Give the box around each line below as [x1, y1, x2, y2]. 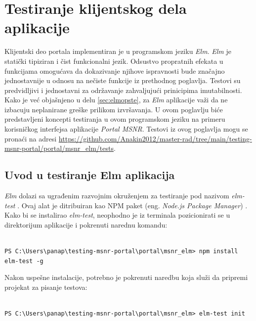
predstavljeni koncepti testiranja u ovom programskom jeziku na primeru [4, 114, 225, 124]
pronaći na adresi [4, 133, 57, 143]
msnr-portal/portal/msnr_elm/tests [4, 143, 114, 153]
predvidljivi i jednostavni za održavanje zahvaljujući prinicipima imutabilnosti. [4, 85, 242, 95]
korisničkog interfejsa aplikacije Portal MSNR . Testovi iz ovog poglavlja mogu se [4, 124, 248, 134]
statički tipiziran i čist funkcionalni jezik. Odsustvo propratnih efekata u [4, 55, 223, 66]
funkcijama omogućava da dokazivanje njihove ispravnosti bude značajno [4, 65, 225, 76]
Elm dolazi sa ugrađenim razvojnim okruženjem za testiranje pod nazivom [4, 190, 229, 201]
